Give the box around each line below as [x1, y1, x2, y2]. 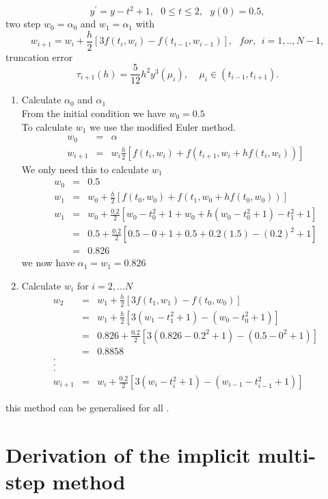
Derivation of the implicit [5, 440, 251, 468]
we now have [21, 255, 75, 270]
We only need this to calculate [21, 162, 149, 176]
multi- [258, 440, 316, 468]
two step [5, 16, 41, 31]
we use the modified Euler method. [90, 119, 236, 133]
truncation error [5, 49, 73, 64]
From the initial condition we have [21, 105, 166, 120]
